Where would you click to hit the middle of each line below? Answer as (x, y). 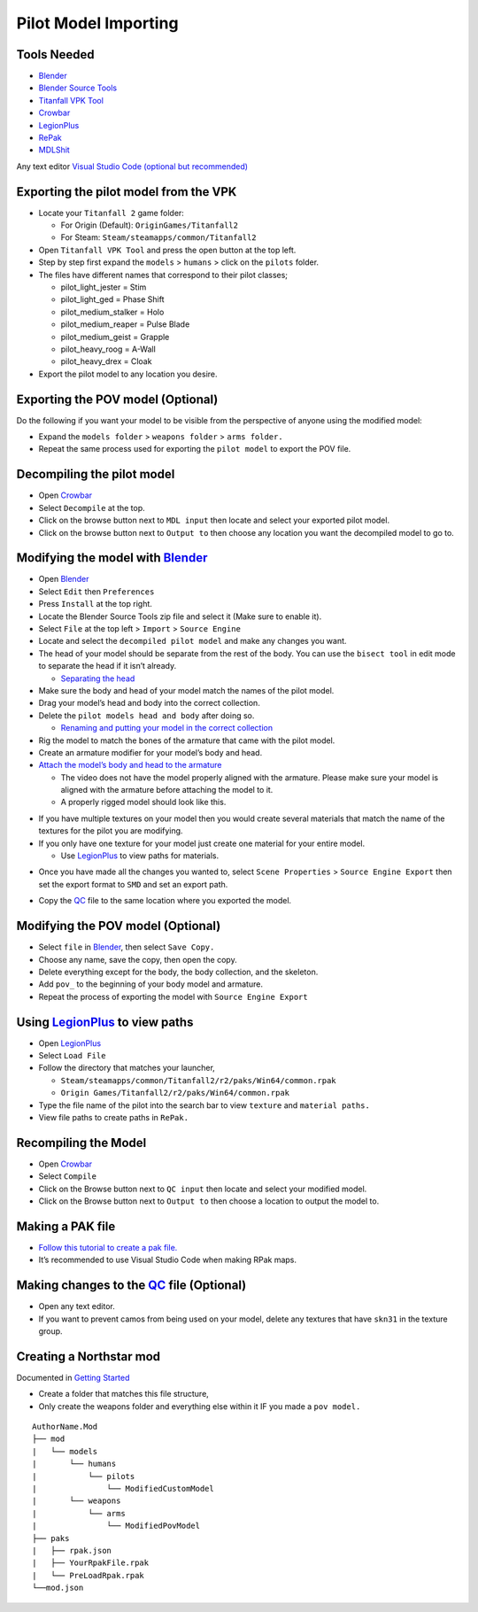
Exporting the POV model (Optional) (117, 399)
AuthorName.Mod (65, 1427)
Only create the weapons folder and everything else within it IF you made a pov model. (200, 1406)
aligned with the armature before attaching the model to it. (167, 790)
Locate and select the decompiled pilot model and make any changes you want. (193, 641)
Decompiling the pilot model (96, 474)
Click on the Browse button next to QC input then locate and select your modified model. (203, 1189)
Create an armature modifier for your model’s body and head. (150, 752)
